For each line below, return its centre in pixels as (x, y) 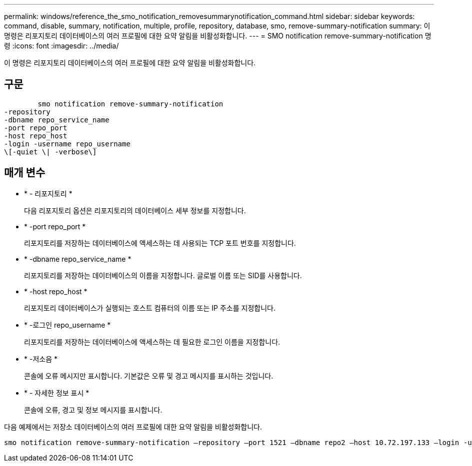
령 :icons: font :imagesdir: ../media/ (61, 46)
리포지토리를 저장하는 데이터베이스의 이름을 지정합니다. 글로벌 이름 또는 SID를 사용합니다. (163, 275)
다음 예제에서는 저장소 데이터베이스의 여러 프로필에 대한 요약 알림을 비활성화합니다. (133, 427)
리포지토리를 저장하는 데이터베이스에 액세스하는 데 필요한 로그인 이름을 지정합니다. (152, 342)
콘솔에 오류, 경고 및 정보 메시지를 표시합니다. (93, 410)
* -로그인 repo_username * (67, 325)
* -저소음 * (41, 359)
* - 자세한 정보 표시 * (57, 393)
